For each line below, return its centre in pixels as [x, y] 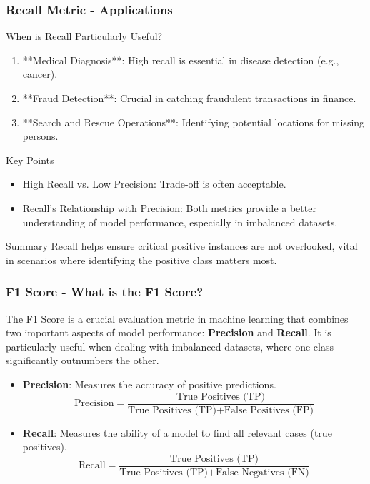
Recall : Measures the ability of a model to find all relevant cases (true [177, 432]
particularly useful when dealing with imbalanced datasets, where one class [170, 346]
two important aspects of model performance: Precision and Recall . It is [169, 332]
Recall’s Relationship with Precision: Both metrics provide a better [169, 207]
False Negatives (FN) [262, 472]
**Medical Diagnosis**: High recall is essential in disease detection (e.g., [181, 60]
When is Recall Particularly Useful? [84, 36]
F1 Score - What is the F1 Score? [105, 292]
